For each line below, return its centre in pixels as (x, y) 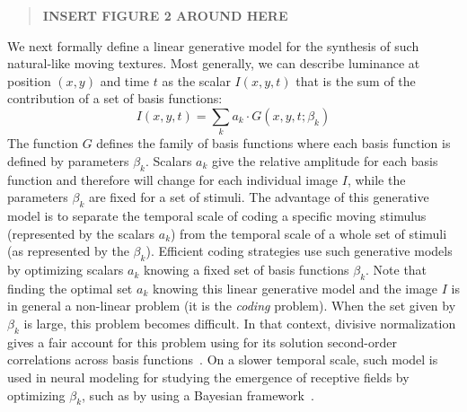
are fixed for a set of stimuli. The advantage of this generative (259, 197)
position (29, 80)
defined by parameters (68, 160)
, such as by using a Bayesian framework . (198, 394)
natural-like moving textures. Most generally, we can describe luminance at (214, 63)
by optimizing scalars (66, 270)
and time (125, 80)
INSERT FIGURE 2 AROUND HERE (165, 15)
